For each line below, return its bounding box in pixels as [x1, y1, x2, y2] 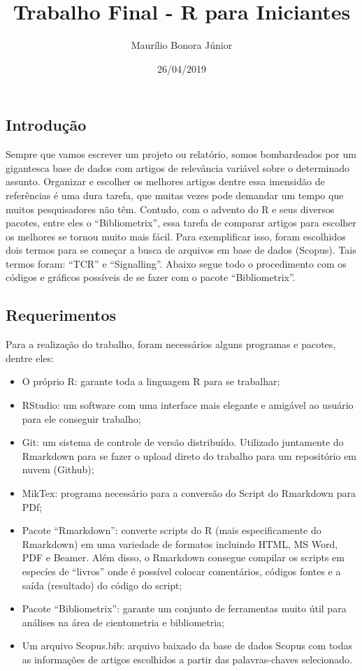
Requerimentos [6, 304, 117, 326]
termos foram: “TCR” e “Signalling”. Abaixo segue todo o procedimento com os [6, 256, 347, 270]
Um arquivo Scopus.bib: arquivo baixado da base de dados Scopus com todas [22, 638, 353, 653]
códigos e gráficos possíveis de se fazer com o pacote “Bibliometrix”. [6, 270, 296, 284]
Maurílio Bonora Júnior [131, 38, 233, 52]
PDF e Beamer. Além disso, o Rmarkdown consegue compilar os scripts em [22, 550, 345, 565]
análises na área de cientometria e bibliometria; [22, 614, 224, 629]
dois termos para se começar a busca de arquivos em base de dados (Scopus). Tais [6, 243, 356, 257]
